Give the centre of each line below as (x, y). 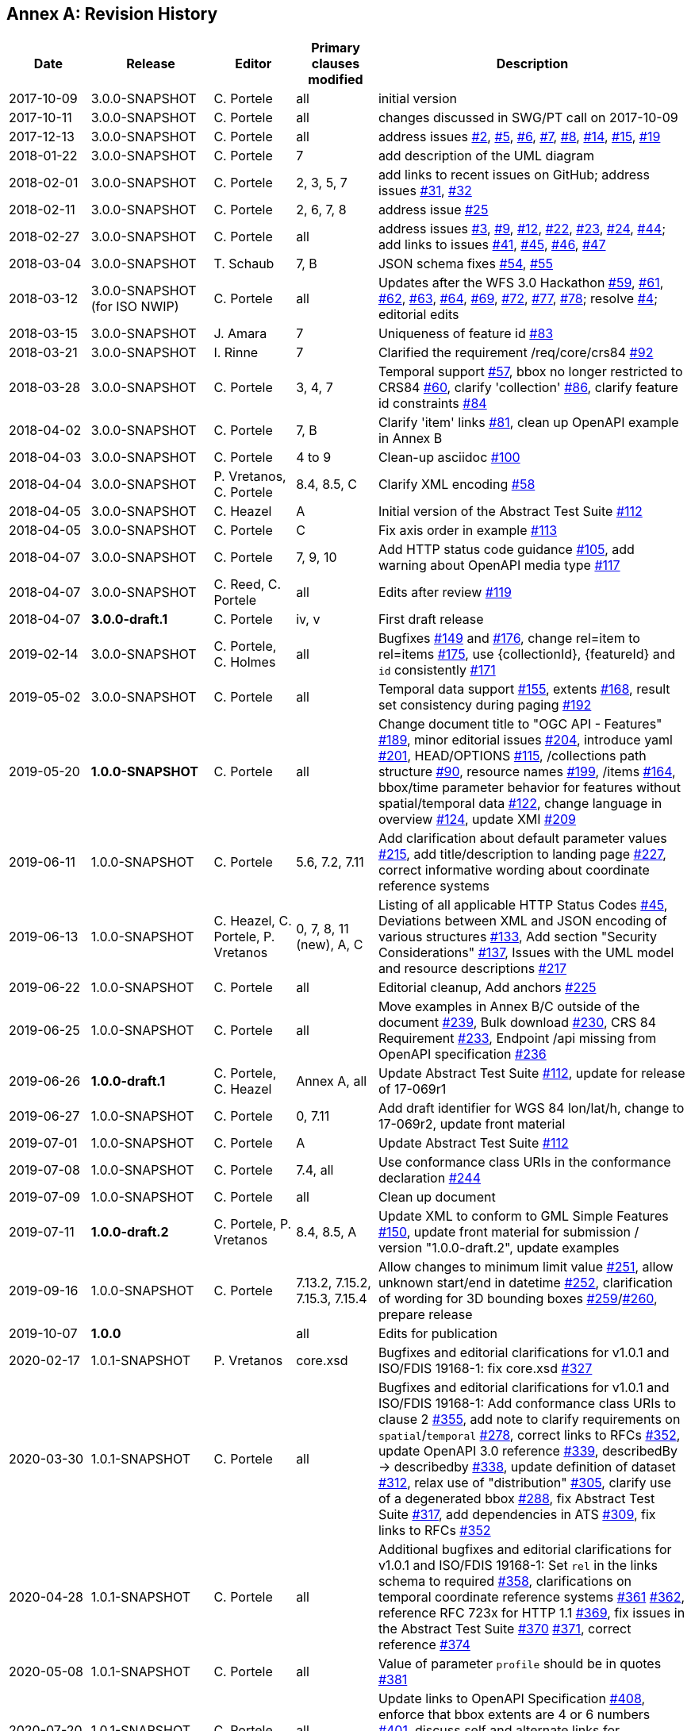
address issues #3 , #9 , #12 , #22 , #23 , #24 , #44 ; (522, 229)
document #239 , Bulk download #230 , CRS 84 (517, 1023)
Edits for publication (438, 1334)
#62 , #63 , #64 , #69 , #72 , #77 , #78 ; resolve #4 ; (518, 299)
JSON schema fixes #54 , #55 (466, 264)
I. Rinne (236, 353)
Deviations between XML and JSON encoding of (522, 921)
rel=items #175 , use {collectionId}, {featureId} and (527, 654)
